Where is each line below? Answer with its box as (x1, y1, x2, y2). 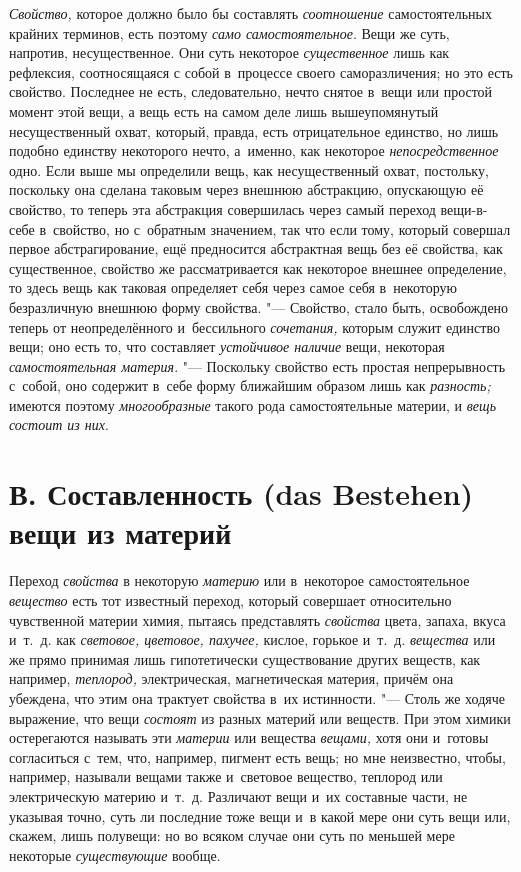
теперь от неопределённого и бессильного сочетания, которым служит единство (9, 316, 500, 337)
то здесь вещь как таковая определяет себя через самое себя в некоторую (9, 277, 457, 298)
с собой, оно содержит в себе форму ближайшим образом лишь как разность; (9, 375, 491, 396)
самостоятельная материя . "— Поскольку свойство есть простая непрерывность (9, 355, 506, 376)
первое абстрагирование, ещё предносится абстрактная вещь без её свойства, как (9, 238, 503, 259)
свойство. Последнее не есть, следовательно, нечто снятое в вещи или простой (9, 81, 493, 102)
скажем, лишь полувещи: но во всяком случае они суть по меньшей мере (9, 825, 455, 846)
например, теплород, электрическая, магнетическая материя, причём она (9, 668, 454, 689)
